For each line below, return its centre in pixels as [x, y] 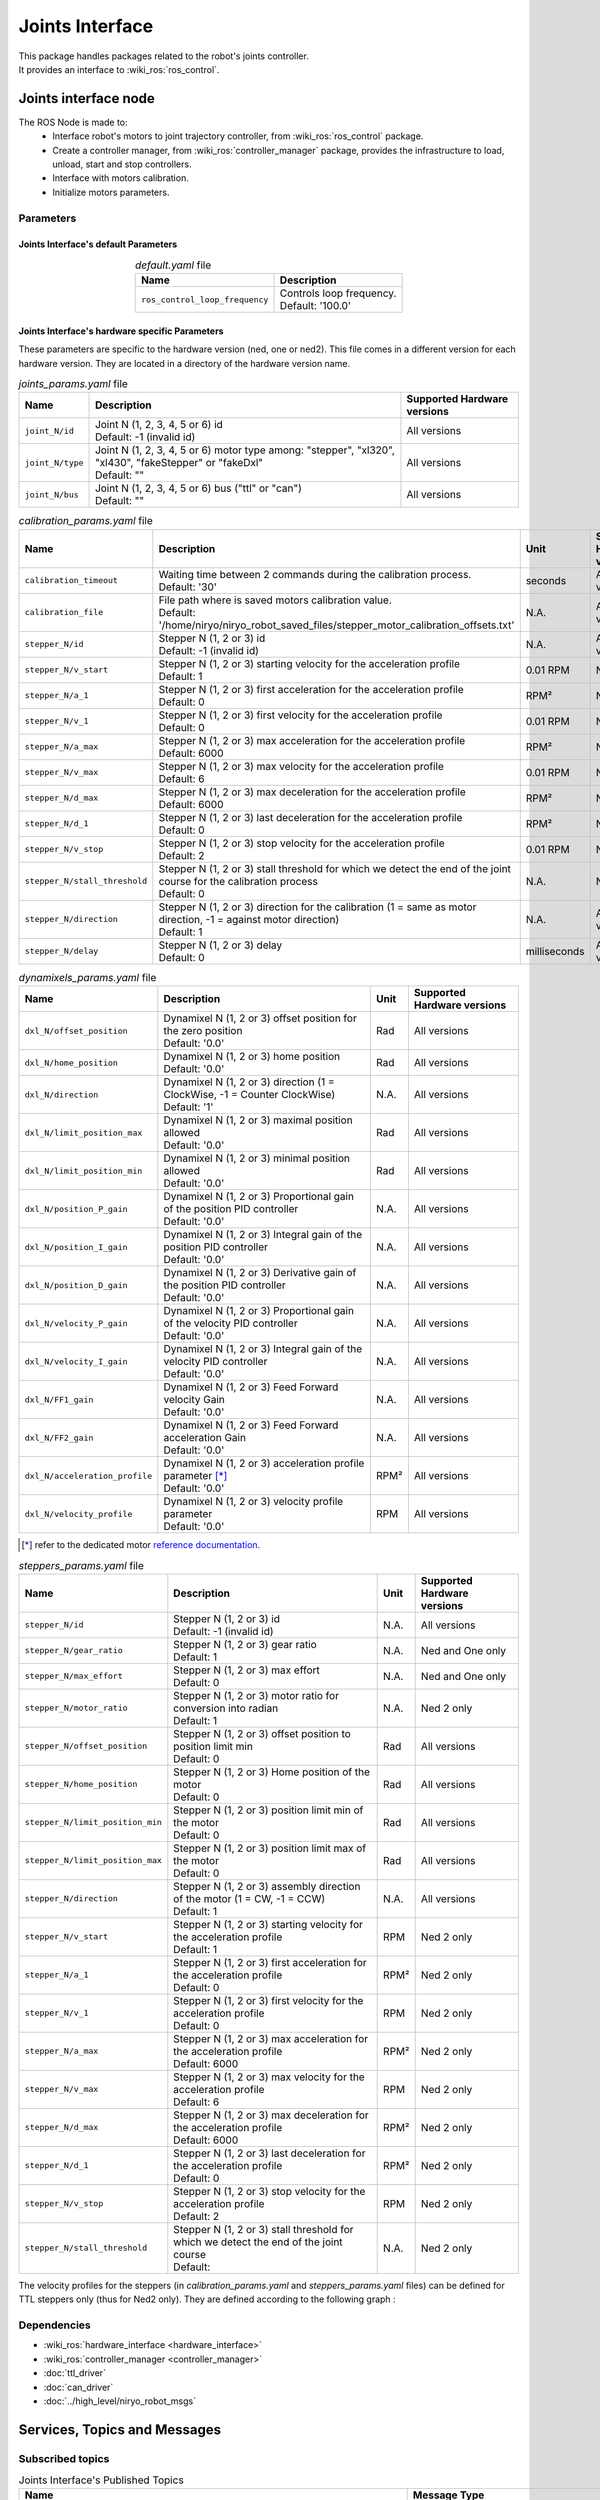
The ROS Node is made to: [73, 122]
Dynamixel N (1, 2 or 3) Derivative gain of [260, 1273]
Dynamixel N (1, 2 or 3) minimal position [256, 1158]
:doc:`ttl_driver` [75, 2373]
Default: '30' [187, 587]
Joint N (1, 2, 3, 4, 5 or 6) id [159, 425]
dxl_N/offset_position [76, 1030]
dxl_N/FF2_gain [59, 1437]
